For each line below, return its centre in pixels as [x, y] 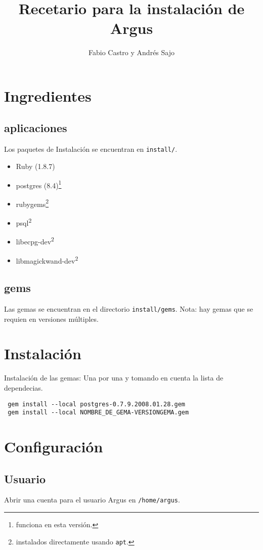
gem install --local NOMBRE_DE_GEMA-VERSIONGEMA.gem [98, 413]
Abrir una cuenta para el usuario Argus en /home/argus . [92, 500]
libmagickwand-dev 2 [47, 260]
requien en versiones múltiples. [51, 319]
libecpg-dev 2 [35, 241]
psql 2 [24, 222]
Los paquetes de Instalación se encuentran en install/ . [91, 149]
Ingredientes [48, 95]
